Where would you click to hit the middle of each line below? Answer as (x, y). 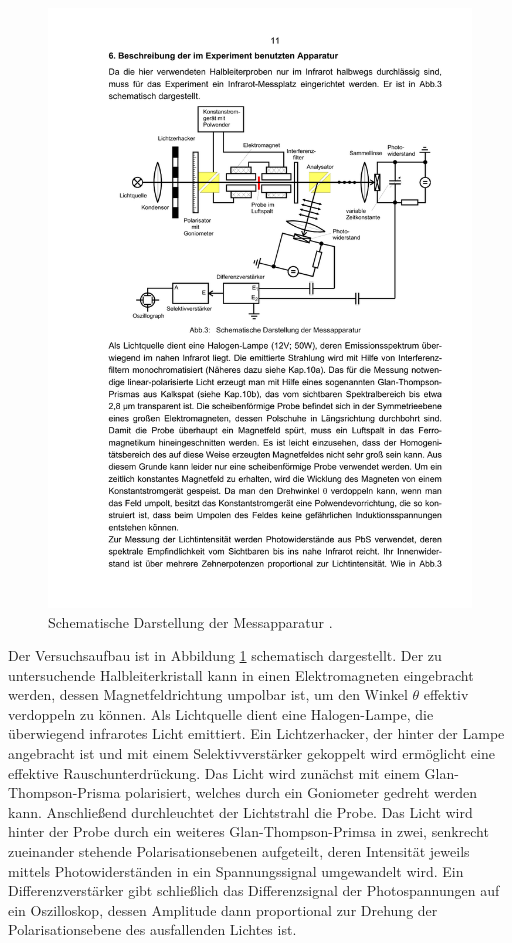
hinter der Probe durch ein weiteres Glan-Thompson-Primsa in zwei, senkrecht (248, 831)
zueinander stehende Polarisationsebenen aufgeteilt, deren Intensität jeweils (239, 851)
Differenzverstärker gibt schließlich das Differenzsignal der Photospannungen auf (254, 890)
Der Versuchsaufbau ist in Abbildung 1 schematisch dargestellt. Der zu (225, 655)
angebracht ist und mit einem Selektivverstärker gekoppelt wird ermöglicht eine (251, 753)
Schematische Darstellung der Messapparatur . (190, 621)
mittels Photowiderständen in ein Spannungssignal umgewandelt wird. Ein (236, 870)
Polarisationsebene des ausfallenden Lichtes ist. (152, 929)
